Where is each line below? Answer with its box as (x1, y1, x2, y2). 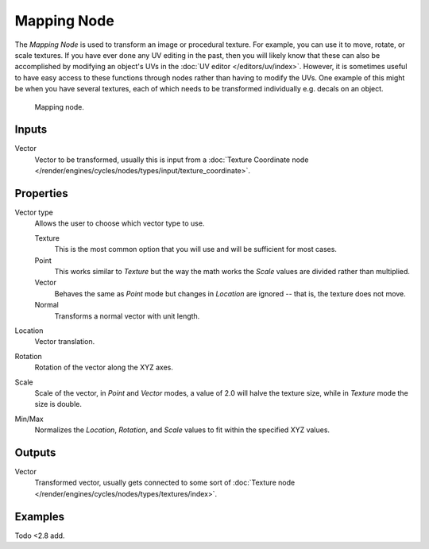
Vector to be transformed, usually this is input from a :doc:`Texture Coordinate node (34, 155, 309, 164)
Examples (14, 509, 65, 524)
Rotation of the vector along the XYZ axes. (34, 362, 174, 373)
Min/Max (14, 414, 44, 423)
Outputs (14, 446, 56, 459)
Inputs (14, 123, 48, 137)
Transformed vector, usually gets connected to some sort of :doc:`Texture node (34, 477, 296, 488)
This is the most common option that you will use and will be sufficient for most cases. (54, 245, 338, 254)
